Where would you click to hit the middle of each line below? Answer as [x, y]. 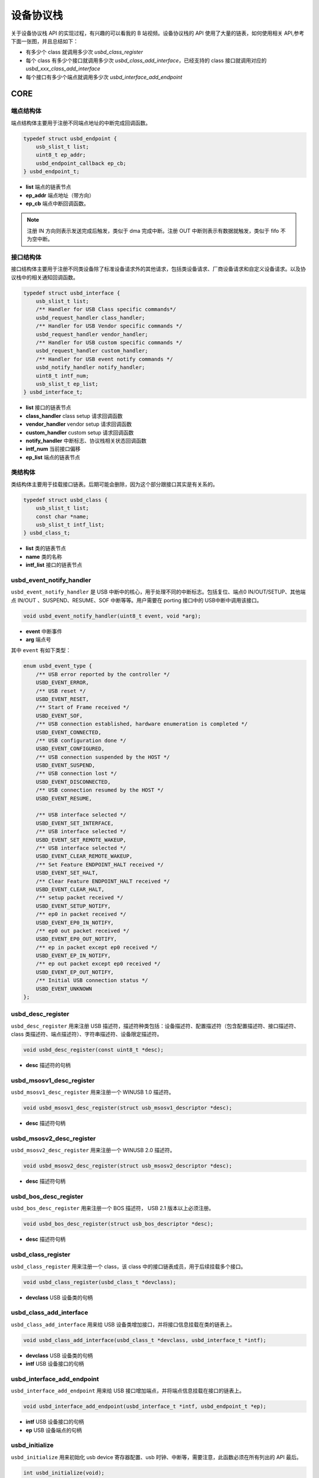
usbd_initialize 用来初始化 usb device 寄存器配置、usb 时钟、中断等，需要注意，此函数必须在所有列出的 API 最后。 [156, 1457]
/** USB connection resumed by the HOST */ [100, 790]
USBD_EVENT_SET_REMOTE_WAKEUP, [81, 840]
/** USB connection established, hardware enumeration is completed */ [142, 724]
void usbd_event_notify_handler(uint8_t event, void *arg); [112, 616]
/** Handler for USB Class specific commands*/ [106, 309]
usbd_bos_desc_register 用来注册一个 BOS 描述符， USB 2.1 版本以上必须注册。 [113, 1208]
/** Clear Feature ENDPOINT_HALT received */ [103, 881]
